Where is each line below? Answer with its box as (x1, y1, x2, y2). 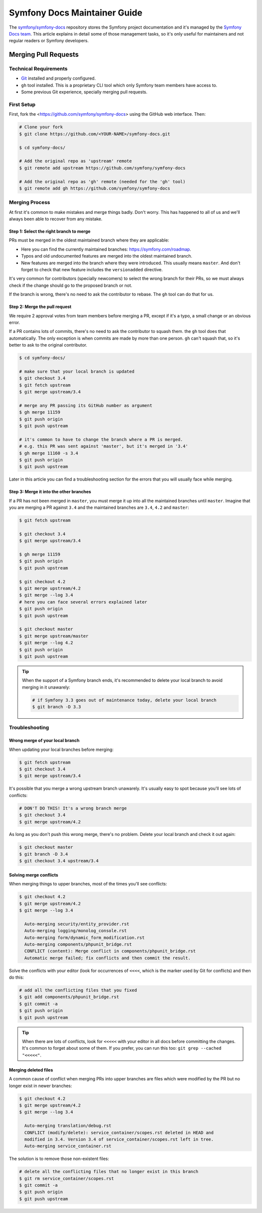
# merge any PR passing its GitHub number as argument (19, 402, 152, 408)
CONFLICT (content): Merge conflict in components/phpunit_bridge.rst (24, 948, 196, 954)
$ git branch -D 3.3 (32, 704, 81, 710)
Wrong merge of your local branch (9, 738, 80, 744)
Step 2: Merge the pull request (9, 304, 72, 310)
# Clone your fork (19, 124, 63, 130)
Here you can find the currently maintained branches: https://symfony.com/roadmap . (21, 246, 191, 252)
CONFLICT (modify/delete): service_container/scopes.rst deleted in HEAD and (24, 1130, 214, 1135)
